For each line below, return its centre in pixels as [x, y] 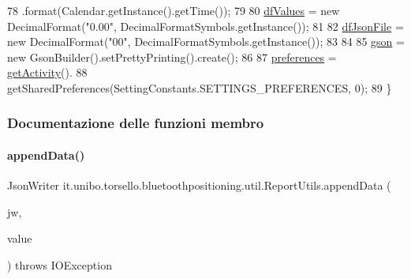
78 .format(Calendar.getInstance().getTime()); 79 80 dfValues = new [174, 10]
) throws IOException [60, 264]
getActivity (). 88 [47, 72]
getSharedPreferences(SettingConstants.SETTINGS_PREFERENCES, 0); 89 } [200, 87]
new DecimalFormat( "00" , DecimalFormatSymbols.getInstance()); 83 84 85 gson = [206, 41]
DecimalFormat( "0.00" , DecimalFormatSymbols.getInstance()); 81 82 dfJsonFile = [205, 26]
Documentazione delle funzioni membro [136, 123]
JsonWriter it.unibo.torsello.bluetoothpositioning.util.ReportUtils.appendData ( [199, 185]
